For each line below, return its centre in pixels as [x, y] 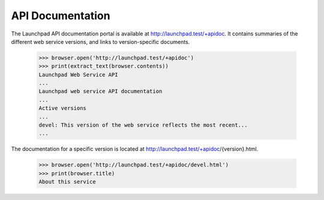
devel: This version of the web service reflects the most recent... [143, 125]
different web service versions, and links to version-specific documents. [100, 41]
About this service [67, 182]
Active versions [63, 108]
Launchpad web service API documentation [100, 91]
